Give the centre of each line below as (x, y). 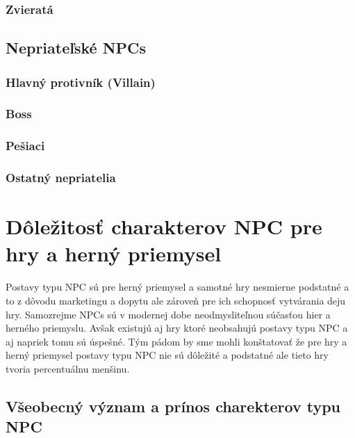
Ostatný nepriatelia (61, 178)
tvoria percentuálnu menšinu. (68, 368)
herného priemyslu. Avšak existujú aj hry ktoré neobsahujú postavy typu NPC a (177, 328)
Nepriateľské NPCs (76, 48)
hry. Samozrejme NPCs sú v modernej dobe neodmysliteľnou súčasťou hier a (168, 314)
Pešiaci (25, 146)
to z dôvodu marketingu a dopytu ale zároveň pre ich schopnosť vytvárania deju (176, 300)
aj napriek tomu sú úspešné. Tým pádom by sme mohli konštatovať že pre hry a (176, 341)
